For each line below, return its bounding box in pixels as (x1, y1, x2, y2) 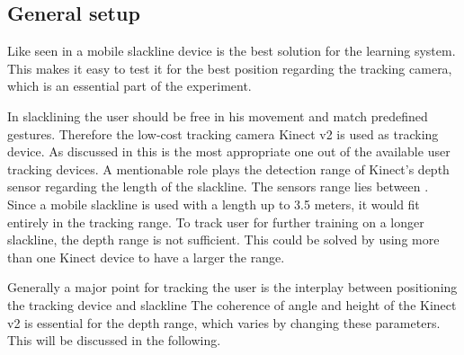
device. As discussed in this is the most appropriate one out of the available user (7, 142, 451, 161)
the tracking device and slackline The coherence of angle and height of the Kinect (7, 295, 457, 314)
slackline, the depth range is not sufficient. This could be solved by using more (7, 230, 440, 249)
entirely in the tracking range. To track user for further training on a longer (7, 212, 424, 231)
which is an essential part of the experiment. (7, 76, 252, 95)
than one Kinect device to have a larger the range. (7, 247, 285, 266)
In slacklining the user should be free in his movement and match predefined (7, 106, 428, 125)
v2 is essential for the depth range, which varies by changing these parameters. (7, 313, 441, 332)
